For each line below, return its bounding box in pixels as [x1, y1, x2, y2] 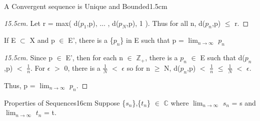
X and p [29, 35, 55, 45]
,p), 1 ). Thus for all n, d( [126, 17, 205, 28]
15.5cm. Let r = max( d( [4, 17, 80, 28]
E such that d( [200, 52, 245, 63]
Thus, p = [4, 80, 35, 90]
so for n [126, 62, 150, 73]
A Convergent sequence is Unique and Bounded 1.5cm [4, 1, 167, 11]
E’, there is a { [68, 35, 113, 45]
